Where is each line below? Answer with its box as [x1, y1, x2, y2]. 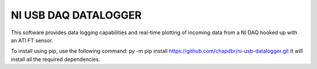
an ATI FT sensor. [11, 37, 53, 43]
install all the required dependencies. [11, 56, 100, 63]
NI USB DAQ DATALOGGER [11, 9, 142, 21]
